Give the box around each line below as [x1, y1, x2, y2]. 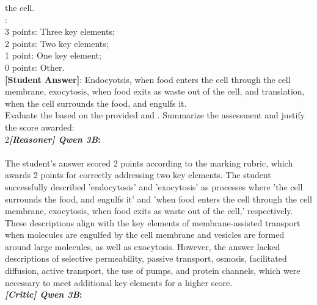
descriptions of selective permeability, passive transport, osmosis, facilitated [5, 252, 287, 265]
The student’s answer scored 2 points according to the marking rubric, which [5, 156, 293, 169]
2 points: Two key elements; [5, 37, 109, 49]
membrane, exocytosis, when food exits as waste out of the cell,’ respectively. [5, 204, 293, 217]
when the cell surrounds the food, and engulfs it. [5, 96, 187, 109]
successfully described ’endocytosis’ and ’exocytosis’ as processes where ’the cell [5, 180, 303, 193]
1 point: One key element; [5, 49, 101, 62]
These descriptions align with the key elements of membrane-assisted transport [5, 216, 301, 229]
